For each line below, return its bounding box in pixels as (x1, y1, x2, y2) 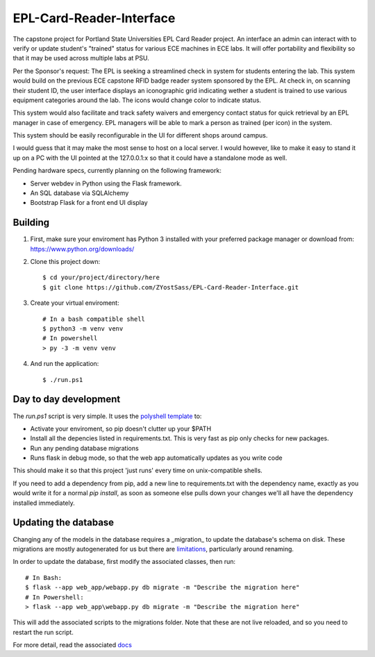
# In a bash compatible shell (42, 315, 146, 323)
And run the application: (30, 360, 99, 368)
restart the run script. (12, 628, 74, 636)
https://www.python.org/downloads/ (30, 244, 135, 253)
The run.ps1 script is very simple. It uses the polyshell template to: (12, 412, 202, 420)
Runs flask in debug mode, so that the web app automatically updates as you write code (30, 454, 283, 462)
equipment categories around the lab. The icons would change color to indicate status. (12, 96, 262, 104)
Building (12, 217, 50, 228)
